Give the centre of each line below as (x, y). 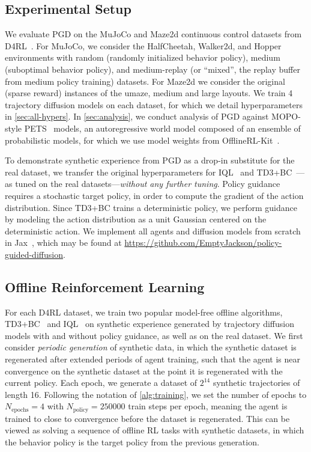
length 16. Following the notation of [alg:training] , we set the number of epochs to (156, 394)
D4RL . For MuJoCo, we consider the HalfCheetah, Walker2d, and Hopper (143, 45)
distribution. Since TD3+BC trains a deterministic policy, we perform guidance (151, 207)
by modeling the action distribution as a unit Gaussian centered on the (136, 219)
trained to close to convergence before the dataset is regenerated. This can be (147, 418)
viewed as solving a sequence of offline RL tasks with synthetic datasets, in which (155, 430)
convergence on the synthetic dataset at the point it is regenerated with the (144, 371)
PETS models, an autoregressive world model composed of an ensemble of (162, 128)
